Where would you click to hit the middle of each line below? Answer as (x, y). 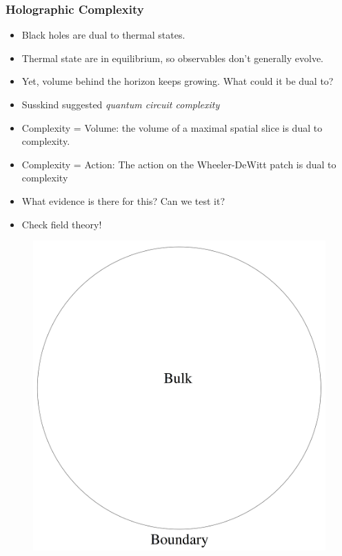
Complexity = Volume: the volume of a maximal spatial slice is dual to (172, 127)
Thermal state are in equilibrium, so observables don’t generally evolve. (173, 58)
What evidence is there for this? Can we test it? (123, 200)
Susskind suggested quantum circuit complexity (121, 104)
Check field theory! (62, 224)
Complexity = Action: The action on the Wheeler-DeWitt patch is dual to (179, 164)
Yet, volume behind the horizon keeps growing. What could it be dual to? (178, 81)
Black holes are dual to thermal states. (103, 35)
